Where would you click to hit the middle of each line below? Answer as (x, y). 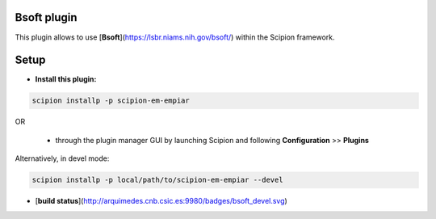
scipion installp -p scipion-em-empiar (111, 101)
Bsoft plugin (46, 17)
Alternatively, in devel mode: (62, 158)
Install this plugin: (66, 79)
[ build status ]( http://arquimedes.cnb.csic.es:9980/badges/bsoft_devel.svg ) (161, 201)
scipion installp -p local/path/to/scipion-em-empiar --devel (157, 180)
